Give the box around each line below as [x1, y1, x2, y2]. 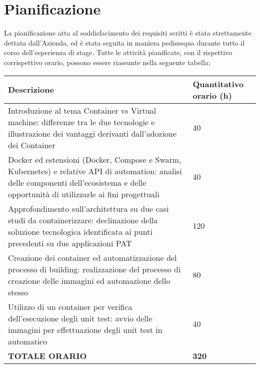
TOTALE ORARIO [8, 349, 87, 361]
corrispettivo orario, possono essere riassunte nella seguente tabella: [4, 57, 210, 67]
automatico [8, 335, 47, 347]
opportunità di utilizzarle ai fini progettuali [8, 188, 159, 200]
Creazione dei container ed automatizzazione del [8, 251, 177, 263]
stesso [8, 286, 28, 298]
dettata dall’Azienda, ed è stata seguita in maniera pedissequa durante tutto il [4, 37, 245, 48]
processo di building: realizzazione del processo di [8, 263, 181, 275]
